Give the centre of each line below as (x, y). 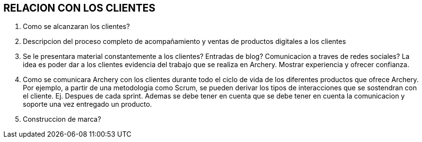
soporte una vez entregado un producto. (88, 104)
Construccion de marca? (62, 119)
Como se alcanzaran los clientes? (76, 27)
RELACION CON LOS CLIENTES (80, 8)
